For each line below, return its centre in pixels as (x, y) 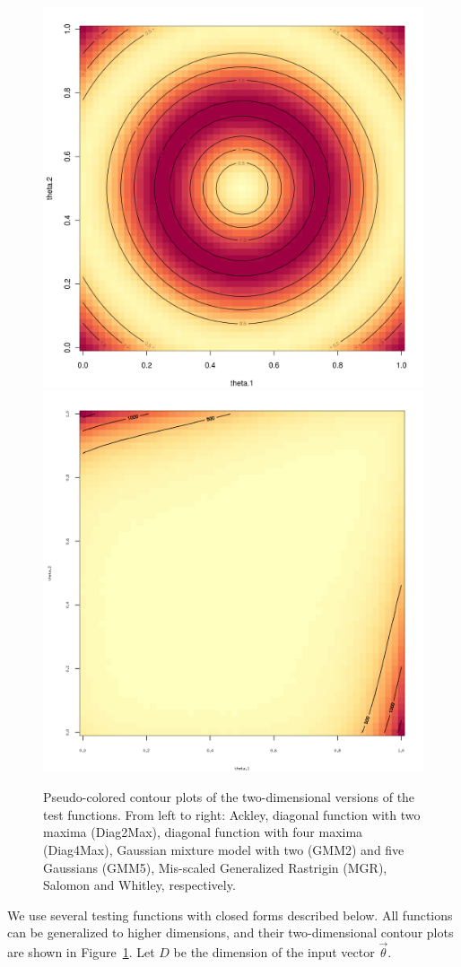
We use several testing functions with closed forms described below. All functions (230, 915)
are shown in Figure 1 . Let (81, 952)
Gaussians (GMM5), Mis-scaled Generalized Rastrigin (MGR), (215, 867)
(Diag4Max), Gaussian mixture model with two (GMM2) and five (224, 849)
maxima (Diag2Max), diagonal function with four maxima (203, 832)
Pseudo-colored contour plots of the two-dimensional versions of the (229, 797)
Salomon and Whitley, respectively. (139, 885)
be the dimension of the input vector (274, 952)
